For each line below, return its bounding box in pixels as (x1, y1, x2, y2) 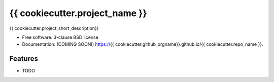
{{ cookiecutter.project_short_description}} (9, 25, 99, 31)
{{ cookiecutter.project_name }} (9, 8, 147, 19)
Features (9, 54, 38, 63)
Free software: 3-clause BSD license (22, 34, 98, 40)
